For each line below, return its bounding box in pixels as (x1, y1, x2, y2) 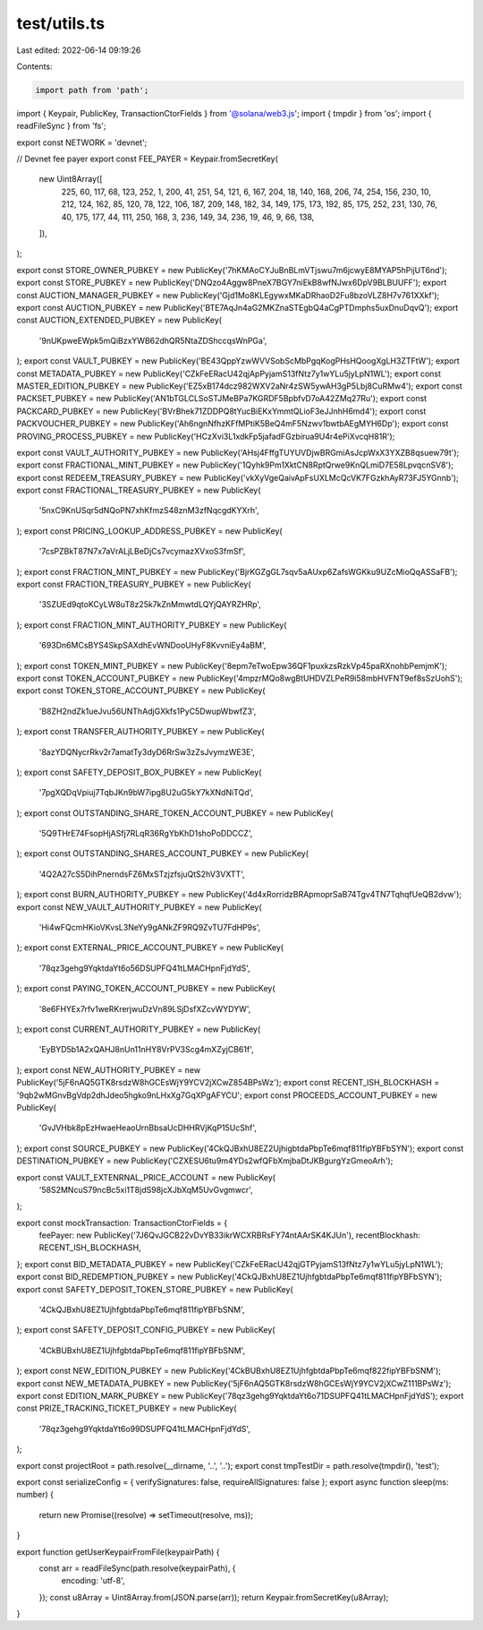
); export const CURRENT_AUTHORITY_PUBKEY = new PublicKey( (16, 1024, 261, 1034)
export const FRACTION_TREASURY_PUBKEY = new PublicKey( (16, 579, 251, 590)
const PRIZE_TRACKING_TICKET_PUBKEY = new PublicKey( (16, 1403, 237, 1414)
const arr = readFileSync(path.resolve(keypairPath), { (38, 1563, 236, 1574)
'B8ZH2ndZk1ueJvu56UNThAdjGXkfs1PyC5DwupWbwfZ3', (38, 706, 257, 716)
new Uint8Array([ (38, 174, 103, 184)
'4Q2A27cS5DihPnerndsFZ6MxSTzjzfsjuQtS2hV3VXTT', (38, 869, 245, 879)
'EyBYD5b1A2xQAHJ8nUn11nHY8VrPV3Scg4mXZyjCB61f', (38, 1044, 254, 1055)
